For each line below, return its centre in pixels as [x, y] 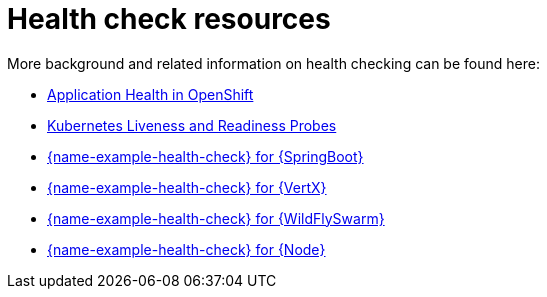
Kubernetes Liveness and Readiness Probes [192, 125]
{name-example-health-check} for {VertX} [187, 187]
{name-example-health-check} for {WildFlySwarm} [216, 218]
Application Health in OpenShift [150, 94]
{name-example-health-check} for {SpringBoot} [205, 156]
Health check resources [169, 19]
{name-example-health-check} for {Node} [186, 249]
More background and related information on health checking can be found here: [273, 63]
